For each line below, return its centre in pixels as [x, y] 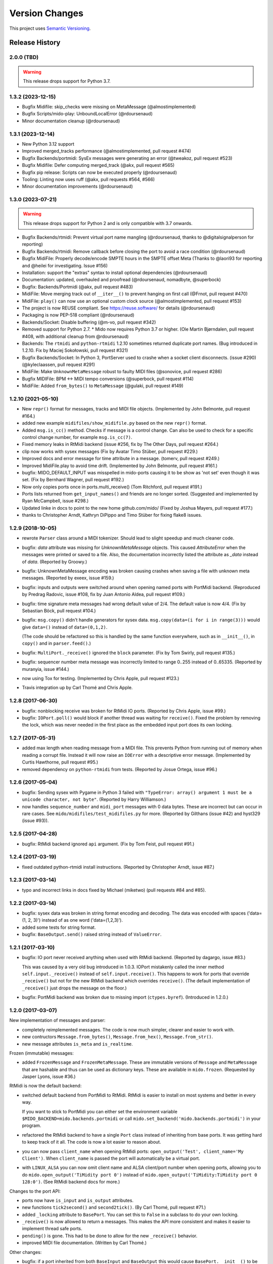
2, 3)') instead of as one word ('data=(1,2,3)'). [76, 920]
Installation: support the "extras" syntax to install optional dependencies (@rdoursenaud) [115, 273]
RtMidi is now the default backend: [45, 1086]
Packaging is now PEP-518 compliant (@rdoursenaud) [78, 315]
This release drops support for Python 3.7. [67, 81]
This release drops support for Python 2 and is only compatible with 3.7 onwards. [108, 223]
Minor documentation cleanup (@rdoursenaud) [71, 121]
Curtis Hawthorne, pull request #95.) [60, 762]
